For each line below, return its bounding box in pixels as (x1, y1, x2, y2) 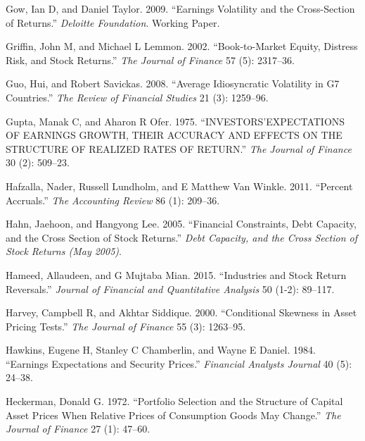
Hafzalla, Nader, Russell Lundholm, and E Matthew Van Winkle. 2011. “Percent (6, 178, 353, 193)
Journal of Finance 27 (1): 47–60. (6, 421, 151, 436)
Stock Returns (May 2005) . (6, 244, 122, 259)
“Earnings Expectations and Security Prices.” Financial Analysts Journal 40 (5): (6, 356, 352, 371)
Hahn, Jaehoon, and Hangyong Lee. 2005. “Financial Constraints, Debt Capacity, (6, 216, 357, 231)
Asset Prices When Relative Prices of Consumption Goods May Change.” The (6, 407, 341, 422)
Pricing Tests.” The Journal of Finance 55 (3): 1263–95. (6, 318, 246, 333)
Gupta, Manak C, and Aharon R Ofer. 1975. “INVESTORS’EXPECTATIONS (6, 113, 345, 128)
